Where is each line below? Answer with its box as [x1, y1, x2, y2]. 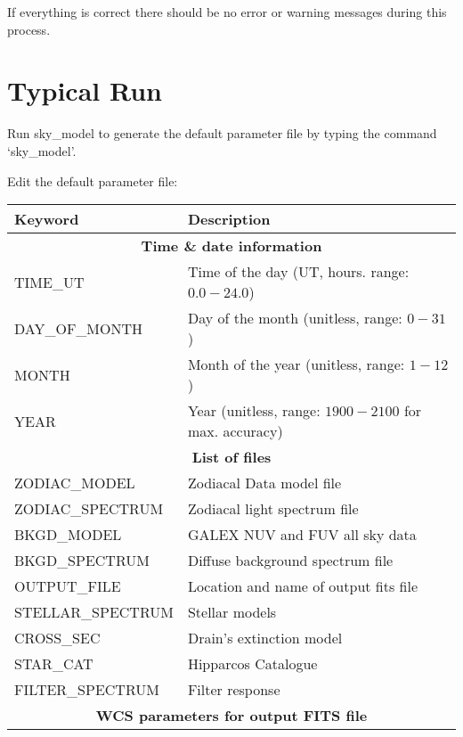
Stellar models [187, 602, 277, 623]
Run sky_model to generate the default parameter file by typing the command [7, 124, 437, 143]
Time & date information [141, 235, 322, 257]
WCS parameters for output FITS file [95, 705, 368, 726]
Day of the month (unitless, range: [187, 307, 402, 329]
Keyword [14, 209, 79, 230]
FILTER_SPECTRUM [14, 679, 159, 700]
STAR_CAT [14, 653, 93, 675]
